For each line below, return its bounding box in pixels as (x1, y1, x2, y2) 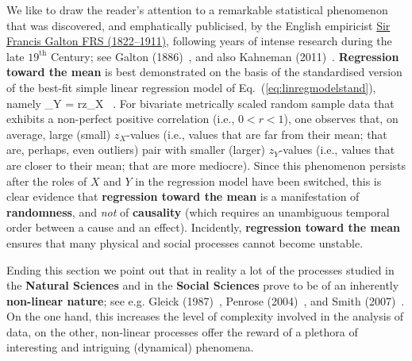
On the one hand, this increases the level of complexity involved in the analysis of (6, 308, 404, 325)
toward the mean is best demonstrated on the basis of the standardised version (6, 63, 402, 80)
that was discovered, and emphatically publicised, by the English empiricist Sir (6, 17, 391, 33)
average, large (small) (6, 125, 111, 142)
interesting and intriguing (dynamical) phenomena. (6, 339, 254, 355)
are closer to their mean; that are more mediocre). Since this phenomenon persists (6, 156, 406, 173)
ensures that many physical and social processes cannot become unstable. (6, 234, 364, 251)
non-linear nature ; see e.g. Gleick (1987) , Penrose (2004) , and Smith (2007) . (6, 292, 405, 309)
